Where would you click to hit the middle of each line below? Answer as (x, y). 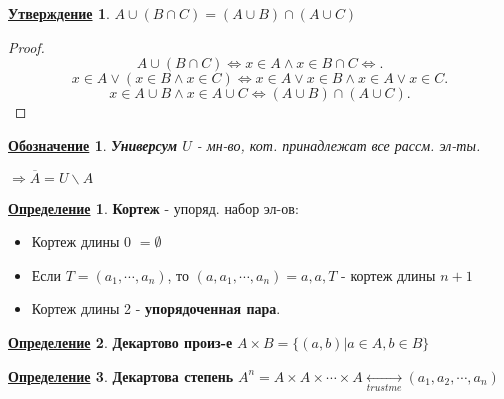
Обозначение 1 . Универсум (93, 144)
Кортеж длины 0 (81, 241)
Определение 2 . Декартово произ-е (120, 341)
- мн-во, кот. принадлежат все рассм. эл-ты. (338, 144)
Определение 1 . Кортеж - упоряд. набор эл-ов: (153, 207)
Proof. (26, 46)
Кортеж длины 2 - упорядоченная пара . (156, 308)
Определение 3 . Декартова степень (121, 375)
